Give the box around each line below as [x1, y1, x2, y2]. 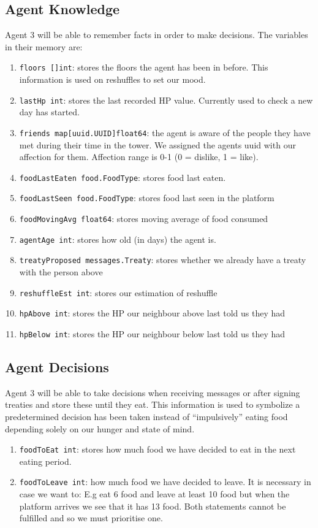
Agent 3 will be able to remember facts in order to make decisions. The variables [5, 28, 308, 41]
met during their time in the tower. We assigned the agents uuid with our [19, 138, 296, 151]
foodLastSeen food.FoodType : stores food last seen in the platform [19, 191, 274, 204]
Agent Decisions [5, 357, 109, 376]
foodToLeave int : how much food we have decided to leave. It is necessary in [19, 475, 311, 488]
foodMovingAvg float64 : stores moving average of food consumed [19, 212, 268, 225]
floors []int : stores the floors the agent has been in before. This [19, 61, 268, 74]
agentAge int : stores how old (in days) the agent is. [19, 232, 216, 245]
